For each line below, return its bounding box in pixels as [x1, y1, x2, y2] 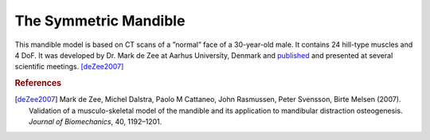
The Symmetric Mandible [14, 12, 186, 29]
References [14, 78, 62, 89]
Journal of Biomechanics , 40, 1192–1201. [29, 117, 162, 126]
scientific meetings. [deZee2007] [14, 62, 124, 72]
